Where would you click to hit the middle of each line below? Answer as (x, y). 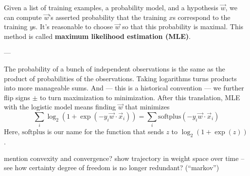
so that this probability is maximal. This (183, 26)
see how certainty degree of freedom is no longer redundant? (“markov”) (112, 167)
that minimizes (147, 107)
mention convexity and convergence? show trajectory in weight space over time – (124, 158)
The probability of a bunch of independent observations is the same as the (115, 68)
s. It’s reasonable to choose (73, 26)
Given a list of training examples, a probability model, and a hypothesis (111, 7)
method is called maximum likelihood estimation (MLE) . (97, 36)
